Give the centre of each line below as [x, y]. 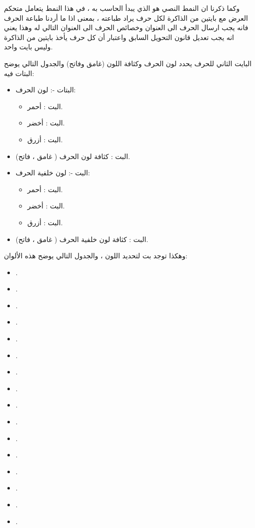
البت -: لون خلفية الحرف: [53, 173]
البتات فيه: [19, 73]
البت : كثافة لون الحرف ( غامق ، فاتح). [73, 156]
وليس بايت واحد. [28, 47]
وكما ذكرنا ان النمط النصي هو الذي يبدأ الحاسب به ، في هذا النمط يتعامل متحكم [122, 8]
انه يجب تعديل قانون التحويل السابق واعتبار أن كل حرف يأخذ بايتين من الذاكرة [119, 37]
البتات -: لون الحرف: [46, 90]
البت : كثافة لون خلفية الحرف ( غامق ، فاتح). [82, 239]
